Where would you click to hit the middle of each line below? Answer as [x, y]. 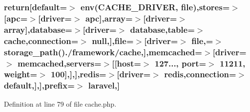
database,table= [162, 29]
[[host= [126, 63]
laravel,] [104, 85]
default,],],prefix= [39, 85]
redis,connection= [200, 74]
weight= [21, 74]
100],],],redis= [79, 74]
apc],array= [109, 18]
